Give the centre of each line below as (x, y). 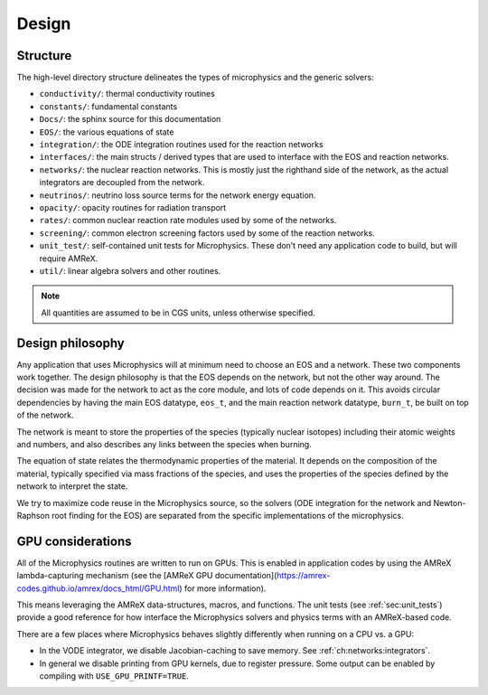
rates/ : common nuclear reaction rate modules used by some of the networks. (188, 221)
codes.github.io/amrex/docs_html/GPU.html (98, 588)
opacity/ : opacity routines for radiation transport (133, 207)
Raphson (33, 515)
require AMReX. (69, 258)
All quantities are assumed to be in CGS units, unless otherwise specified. (178, 313)
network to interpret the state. (72, 486)
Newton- (450, 502)
